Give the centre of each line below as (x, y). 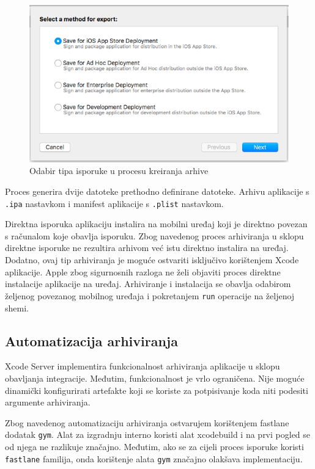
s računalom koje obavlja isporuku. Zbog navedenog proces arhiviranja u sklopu (154, 235)
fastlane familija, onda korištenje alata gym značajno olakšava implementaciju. (154, 458)
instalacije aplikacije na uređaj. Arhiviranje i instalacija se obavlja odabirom (148, 284)
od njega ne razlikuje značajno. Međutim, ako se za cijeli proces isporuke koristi (154, 446)
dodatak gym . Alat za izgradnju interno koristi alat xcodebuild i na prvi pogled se (158, 434)
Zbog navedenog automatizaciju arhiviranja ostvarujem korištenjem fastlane (147, 422)
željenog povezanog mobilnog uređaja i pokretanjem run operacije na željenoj (150, 295)
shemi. (17, 307)
